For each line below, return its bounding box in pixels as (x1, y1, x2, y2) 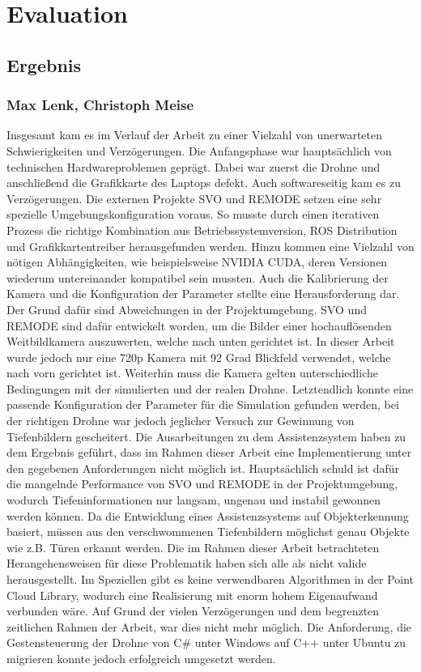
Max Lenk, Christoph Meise (6, 95, 194, 115)
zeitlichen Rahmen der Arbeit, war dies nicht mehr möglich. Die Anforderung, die (6, 618, 412, 635)
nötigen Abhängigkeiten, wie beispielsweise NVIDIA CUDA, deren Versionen (6, 253, 388, 270)
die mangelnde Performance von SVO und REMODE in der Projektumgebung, (6, 475, 398, 492)
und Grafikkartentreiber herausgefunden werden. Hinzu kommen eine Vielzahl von (6, 237, 415, 254)
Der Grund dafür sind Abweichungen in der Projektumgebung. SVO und (6, 300, 367, 317)
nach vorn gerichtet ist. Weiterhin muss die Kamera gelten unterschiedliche (6, 364, 378, 381)
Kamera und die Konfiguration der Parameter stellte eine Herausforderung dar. (6, 285, 400, 302)
